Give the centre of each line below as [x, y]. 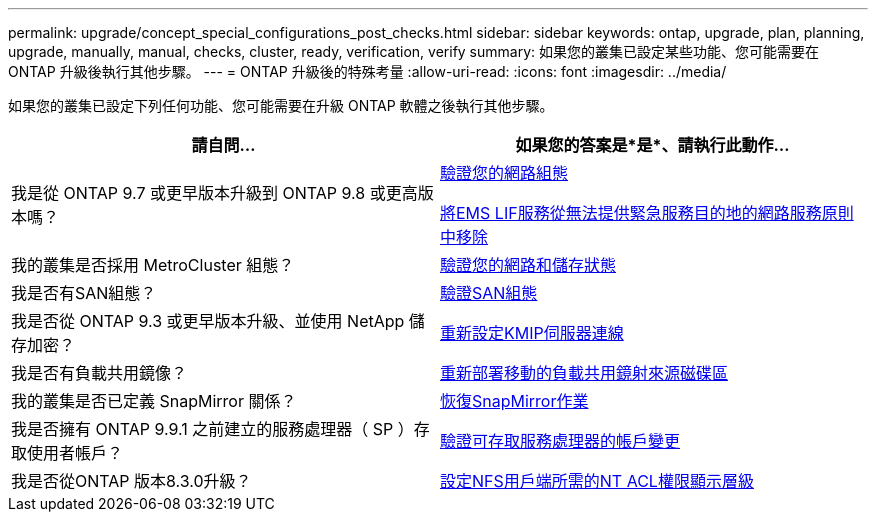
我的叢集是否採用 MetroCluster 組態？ [153, 265]
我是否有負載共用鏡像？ [99, 373]
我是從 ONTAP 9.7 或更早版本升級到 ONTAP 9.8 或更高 [214, 193]
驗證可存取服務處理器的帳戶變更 [560, 441]
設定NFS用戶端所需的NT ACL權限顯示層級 [597, 481]
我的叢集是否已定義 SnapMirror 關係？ [154, 401]
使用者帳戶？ [75, 453]
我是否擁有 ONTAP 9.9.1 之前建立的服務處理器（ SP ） [212, 429]
